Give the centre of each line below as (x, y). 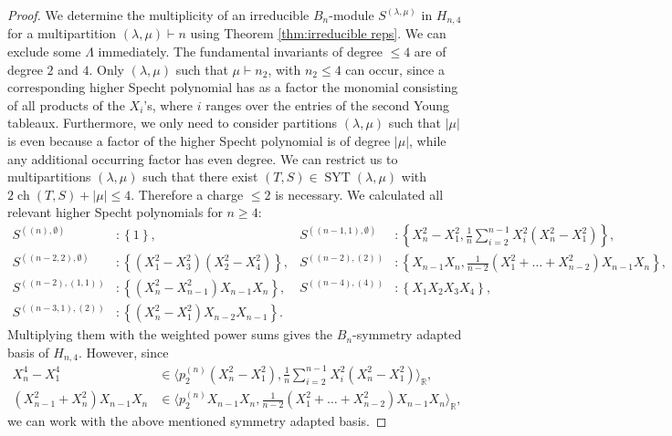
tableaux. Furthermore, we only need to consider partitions (173, 123)
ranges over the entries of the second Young (327, 104)
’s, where (168, 104)
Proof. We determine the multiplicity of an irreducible (158, 15)
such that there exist (200, 176)
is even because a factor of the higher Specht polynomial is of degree (199, 141)
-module (352, 15)
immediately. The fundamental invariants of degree (240, 52)
